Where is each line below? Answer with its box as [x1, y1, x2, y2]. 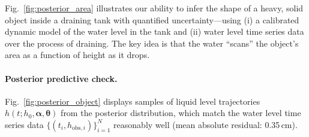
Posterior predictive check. [5, 72, 118, 84]
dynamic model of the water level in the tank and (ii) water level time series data [5, 25, 304, 38]
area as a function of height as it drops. [5, 48, 150, 61]
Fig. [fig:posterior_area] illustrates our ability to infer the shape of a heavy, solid [5, 2, 304, 14]
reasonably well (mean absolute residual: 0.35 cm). [113, 118, 298, 130]
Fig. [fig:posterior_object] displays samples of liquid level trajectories [5, 95, 260, 107]
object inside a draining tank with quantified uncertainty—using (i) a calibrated [5, 13, 299, 26]
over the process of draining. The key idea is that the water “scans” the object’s [5, 36, 299, 49]
